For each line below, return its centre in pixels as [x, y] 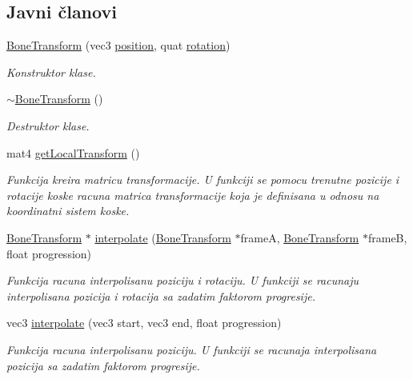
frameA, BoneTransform [300, 237]
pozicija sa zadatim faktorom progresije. [103, 365]
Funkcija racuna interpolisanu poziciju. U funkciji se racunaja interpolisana [192, 349]
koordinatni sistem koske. [68, 211]
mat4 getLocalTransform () [73, 152]
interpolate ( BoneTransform [163, 237]
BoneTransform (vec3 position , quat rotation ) [118, 45]
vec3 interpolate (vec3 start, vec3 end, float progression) [144, 323]
